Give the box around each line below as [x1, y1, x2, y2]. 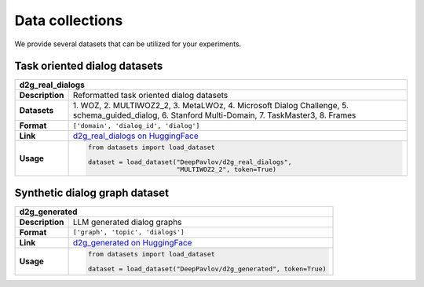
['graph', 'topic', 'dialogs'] [72, 228, 185, 237]
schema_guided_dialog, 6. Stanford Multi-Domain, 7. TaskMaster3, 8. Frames [72, 110, 356, 121]
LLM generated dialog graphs [72, 216, 182, 227]
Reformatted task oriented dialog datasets [72, 90, 228, 101]
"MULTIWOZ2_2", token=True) [176, 165, 277, 174]
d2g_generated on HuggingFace [72, 237, 192, 248]
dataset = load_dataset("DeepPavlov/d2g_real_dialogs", [87, 158, 292, 166]
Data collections [14, 12, 123, 29]
